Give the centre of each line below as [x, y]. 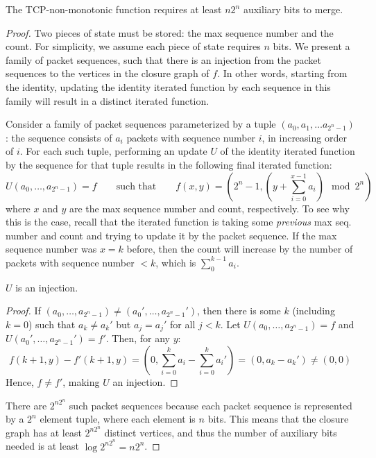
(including [314, 311]
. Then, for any [138, 338]
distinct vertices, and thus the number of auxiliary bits [221, 432]
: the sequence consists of [59, 137]
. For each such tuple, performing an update [113, 151]
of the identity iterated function [288, 151]
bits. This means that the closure [278, 419]
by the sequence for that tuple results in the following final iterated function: [169, 164]
